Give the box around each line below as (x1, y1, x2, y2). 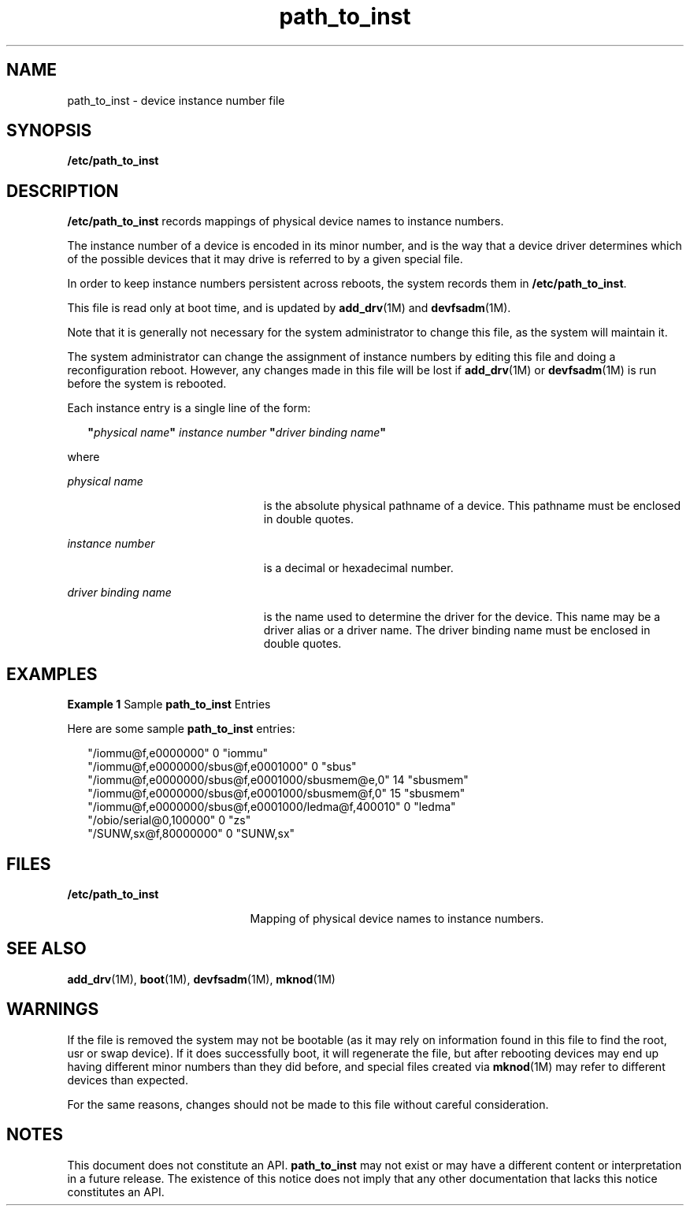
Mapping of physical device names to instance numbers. (250, 911, 544, 925)
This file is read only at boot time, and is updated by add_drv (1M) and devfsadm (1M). (67, 301, 511, 315)
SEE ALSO (6, 939, 87, 959)
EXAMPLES (6, 664, 98, 684)
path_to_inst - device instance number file (67, 93, 285, 107)
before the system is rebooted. (67, 377, 227, 391)
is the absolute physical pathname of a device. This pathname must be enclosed (263, 499, 681, 513)
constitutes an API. (67, 1184, 165, 1199)
